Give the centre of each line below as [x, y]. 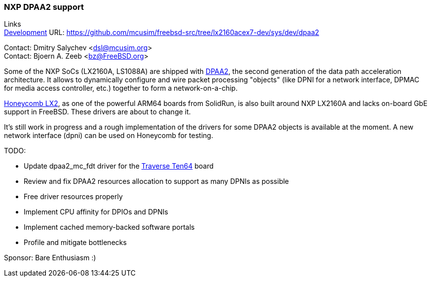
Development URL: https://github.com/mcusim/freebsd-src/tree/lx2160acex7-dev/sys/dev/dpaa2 [162, 33]
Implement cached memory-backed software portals [109, 227]
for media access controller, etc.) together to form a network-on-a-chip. [121, 88]
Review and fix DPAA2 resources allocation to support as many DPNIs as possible [156, 181]
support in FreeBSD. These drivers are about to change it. [97, 112]
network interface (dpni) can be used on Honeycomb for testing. [109, 136]
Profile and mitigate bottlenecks [75, 243]
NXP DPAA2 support [44, 7]
